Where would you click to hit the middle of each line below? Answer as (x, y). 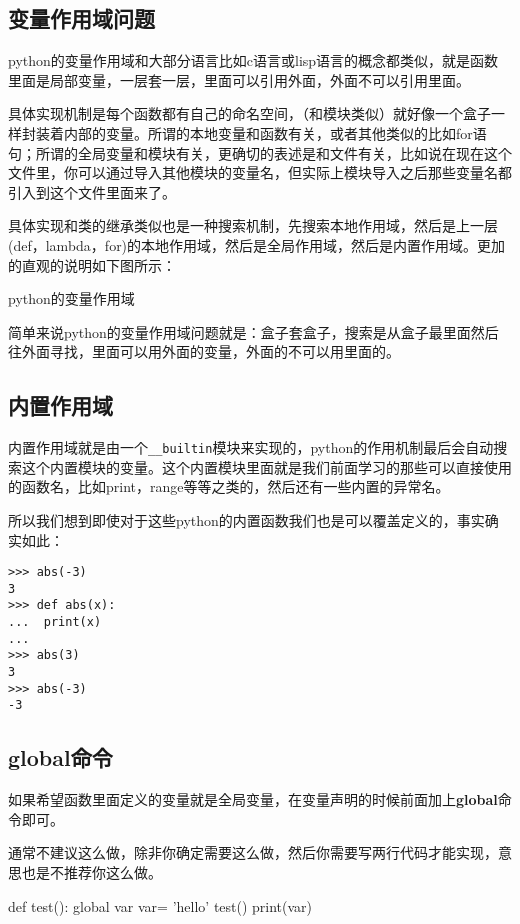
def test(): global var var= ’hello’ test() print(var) (160, 905)
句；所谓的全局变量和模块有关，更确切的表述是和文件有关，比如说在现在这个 (260, 152)
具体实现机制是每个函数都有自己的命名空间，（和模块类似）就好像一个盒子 (249, 113)
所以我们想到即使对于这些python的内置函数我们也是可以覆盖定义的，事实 (246, 519)
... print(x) (55, 622)
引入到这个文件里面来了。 (92, 191)
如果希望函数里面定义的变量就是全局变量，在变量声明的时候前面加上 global (253, 799)
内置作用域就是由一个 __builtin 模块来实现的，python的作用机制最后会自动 (251, 447)
